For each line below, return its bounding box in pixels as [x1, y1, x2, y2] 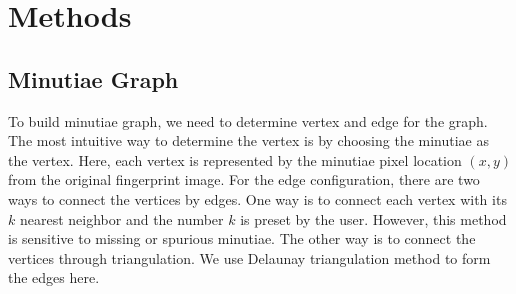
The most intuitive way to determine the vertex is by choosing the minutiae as [8, 130, 489, 151]
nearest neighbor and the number [19, 208, 224, 229]
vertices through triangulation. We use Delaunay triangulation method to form [8, 247, 491, 268]
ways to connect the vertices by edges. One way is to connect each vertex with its [8, 188, 507, 209]
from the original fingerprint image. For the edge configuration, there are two [8, 169, 480, 190]
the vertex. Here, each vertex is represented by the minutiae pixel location [8, 149, 462, 170]
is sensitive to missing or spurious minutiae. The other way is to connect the [8, 228, 476, 249]
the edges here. [8, 267, 100, 288]
